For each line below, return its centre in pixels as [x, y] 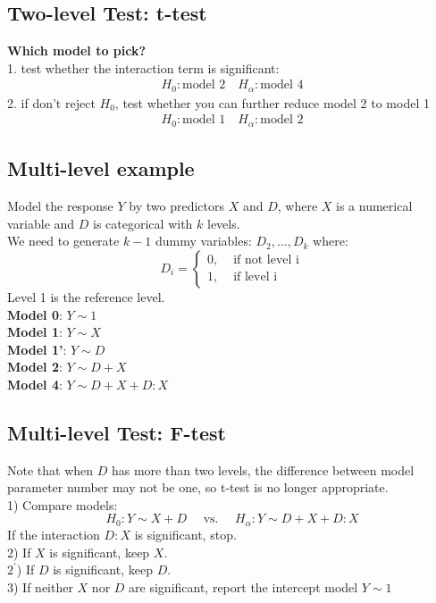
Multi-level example [101, 168]
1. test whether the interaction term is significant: [143, 67]
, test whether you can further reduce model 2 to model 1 [272, 102]
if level [252, 277]
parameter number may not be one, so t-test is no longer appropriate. [198, 487]
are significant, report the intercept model [243, 586]
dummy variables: [203, 241]
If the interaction [54, 534]
